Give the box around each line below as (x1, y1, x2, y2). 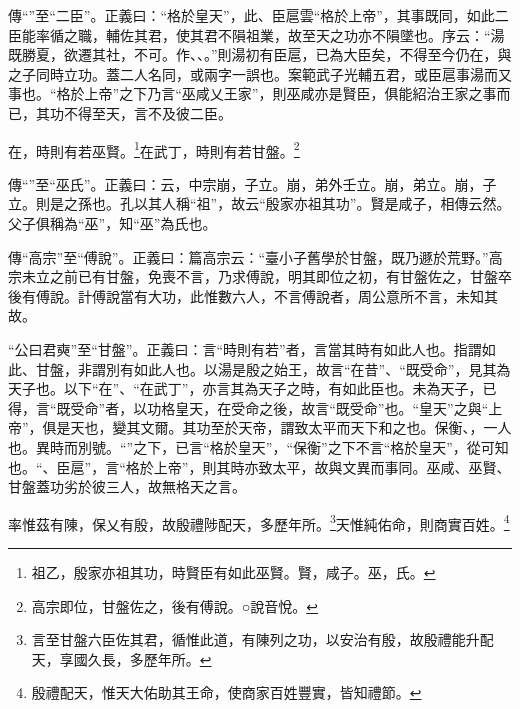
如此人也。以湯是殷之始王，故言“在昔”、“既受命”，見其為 (133, 358, 511, 379)
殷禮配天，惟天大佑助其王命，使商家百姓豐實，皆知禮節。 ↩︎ (31, 682, 422, 703)
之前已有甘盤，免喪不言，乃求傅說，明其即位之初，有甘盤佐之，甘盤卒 (49, 266, 512, 287)
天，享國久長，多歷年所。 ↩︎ (31, 648, 212, 669)
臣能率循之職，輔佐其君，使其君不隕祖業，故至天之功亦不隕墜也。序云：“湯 (8, 24, 505, 45)
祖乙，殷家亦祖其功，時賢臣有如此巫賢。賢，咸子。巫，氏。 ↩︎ (31, 561, 436, 582)
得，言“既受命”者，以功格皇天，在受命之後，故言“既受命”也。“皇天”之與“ (8, 397, 489, 418)
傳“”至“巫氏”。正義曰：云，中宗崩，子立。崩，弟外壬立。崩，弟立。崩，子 (8, 173, 497, 194)
